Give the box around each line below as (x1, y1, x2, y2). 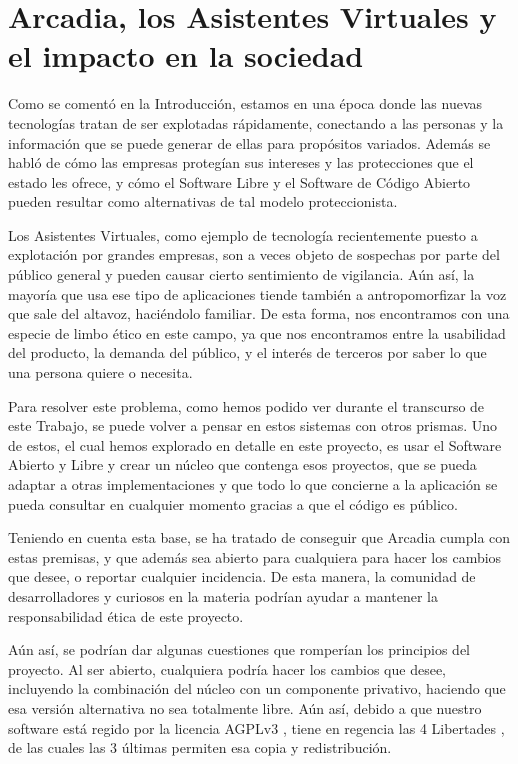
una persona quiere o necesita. (8, 362, 193, 383)
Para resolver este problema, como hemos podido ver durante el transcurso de (8, 395, 485, 416)
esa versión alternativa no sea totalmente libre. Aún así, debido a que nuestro (8, 697, 482, 718)
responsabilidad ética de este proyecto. (8, 605, 244, 626)
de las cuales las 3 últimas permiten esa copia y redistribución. (8, 737, 392, 758)
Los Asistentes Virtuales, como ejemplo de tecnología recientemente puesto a (8, 224, 478, 245)
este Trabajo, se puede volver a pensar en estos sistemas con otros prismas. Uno (8, 415, 498, 436)
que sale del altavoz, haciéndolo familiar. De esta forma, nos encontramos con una (8, 303, 510, 324)
